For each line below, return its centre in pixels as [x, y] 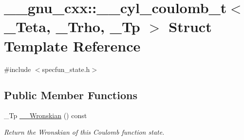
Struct [190, 26]
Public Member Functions [71, 95]
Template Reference [72, 45]
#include [18, 69]
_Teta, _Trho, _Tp [72, 26]
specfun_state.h [66, 69]
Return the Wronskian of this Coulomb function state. [84, 131]
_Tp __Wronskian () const [46, 115]
